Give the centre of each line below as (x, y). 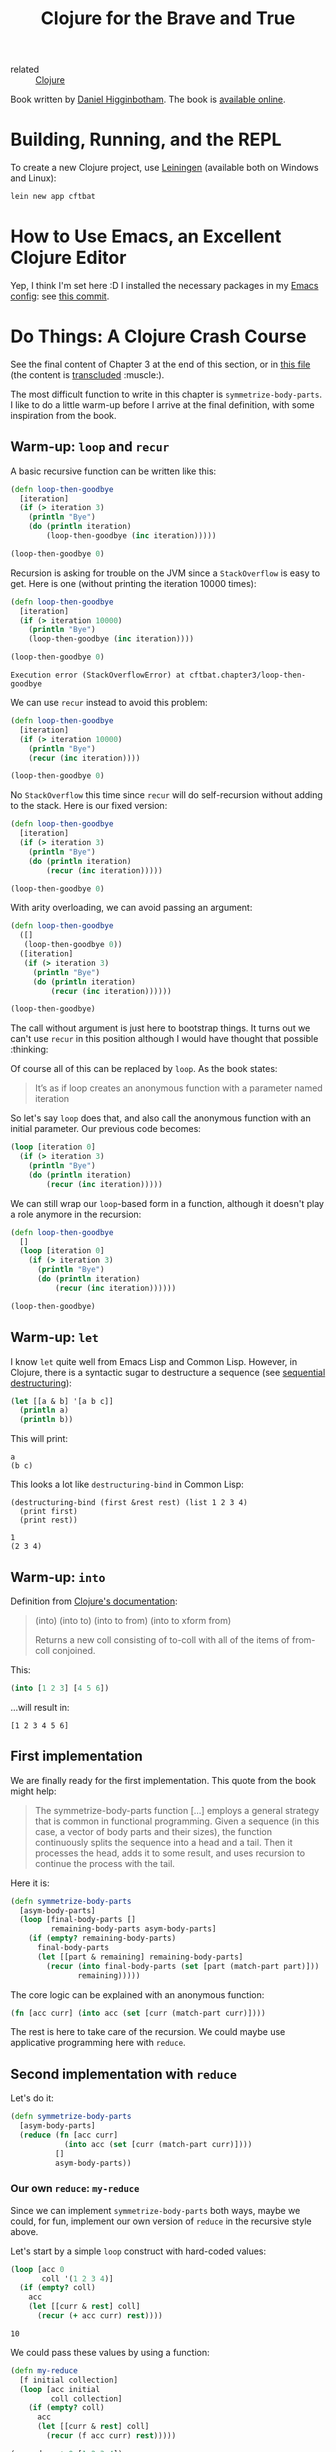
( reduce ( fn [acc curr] (68, 2135)
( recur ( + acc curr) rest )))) (99, 2316)
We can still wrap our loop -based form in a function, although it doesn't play (167, 1203)
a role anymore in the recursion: (76, 1214)
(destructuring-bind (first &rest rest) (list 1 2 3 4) (129, 1503)
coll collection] (86, 2398)
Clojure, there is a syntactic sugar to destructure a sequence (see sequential (168, 1372)
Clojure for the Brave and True (168, 18)
